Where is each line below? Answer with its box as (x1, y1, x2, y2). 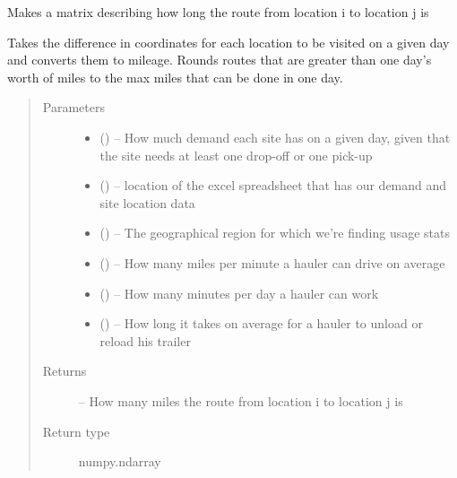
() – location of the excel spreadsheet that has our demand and (99, 176, 447, 195)
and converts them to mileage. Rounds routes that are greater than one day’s (7, 50, 432, 69)
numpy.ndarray (78, 452, 161, 471)
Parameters (42, 98, 105, 117)
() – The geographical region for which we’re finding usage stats (99, 223, 451, 242)
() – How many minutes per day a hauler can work (99, 283, 379, 302)
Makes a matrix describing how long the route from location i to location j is (7, 3, 429, 21)
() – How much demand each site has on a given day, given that (99, 127, 451, 146)
